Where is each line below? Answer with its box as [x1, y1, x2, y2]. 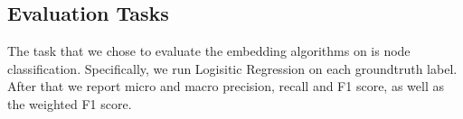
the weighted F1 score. [7, 94, 132, 113]
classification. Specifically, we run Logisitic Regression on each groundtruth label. [7, 59, 458, 78]
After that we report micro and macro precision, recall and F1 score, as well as [7, 77, 444, 96]
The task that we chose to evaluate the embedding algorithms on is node [7, 41, 411, 60]
